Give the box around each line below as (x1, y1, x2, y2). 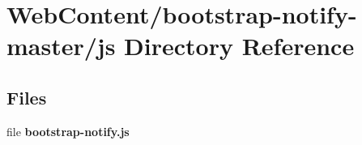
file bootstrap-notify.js (6, 122, 130, 139)
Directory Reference (124, 29, 355, 62)
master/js (6, 29, 116, 62)
